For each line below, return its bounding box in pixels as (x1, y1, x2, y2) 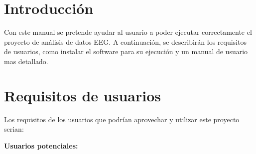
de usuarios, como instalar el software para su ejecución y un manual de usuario (4, 46, 248, 57)
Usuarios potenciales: (4, 140, 78, 151)
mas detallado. (4, 56, 48, 66)
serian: (4, 124, 24, 134)
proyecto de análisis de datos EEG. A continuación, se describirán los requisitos (4, 36, 247, 47)
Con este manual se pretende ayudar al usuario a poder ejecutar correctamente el (4, 27, 252, 37)
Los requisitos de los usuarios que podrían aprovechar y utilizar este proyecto (4, 114, 240, 124)
